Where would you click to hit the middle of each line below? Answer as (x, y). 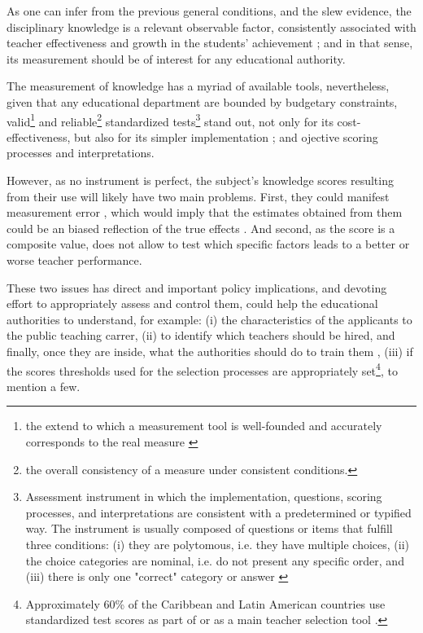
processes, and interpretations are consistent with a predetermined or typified (218, 512)
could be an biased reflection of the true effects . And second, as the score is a (201, 228)
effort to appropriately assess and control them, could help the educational (192, 303)
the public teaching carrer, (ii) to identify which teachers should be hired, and (201, 335)
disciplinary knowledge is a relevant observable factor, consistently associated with (211, 26)
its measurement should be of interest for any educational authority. (176, 58)
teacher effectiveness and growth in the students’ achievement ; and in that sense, (210, 43)
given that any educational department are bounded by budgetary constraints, (202, 101)
